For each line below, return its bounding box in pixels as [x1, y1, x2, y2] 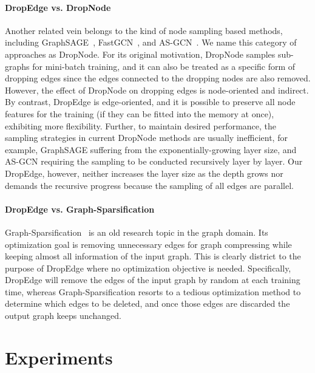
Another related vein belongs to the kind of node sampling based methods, [5, 24, 283, 36]
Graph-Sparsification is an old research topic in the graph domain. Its [5, 225, 268, 238]
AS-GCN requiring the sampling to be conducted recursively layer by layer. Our [5, 155, 303, 168]
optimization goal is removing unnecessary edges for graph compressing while [5, 238, 292, 250]
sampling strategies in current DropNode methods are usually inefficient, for [5, 131, 288, 144]
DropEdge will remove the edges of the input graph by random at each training [5, 273, 300, 286]
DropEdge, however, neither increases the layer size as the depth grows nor [5, 166, 283, 179]
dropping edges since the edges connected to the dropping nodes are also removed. [5, 72, 311, 84]
